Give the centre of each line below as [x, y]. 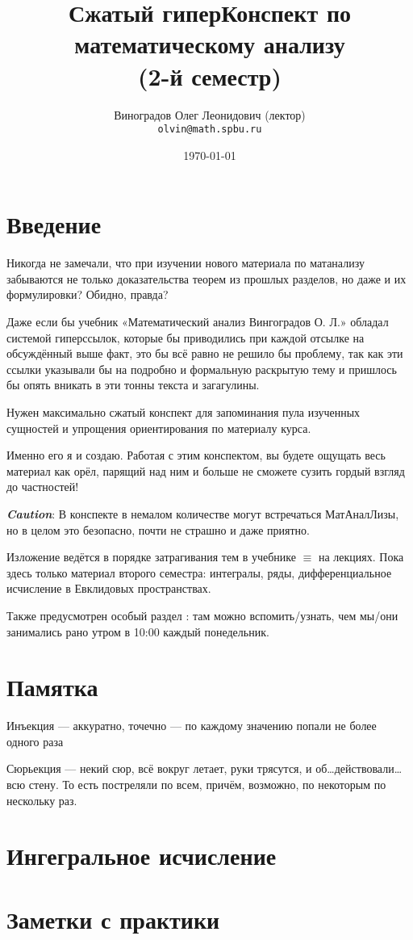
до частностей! [43, 487]
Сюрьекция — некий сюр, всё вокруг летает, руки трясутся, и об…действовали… [204, 768]
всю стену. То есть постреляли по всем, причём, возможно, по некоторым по [196, 785]
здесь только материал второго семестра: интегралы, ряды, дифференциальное [199, 572]
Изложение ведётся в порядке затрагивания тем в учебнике [151, 557]
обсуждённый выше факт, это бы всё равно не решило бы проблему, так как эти [205, 353]
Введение [54, 224]
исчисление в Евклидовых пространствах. [109, 588]
